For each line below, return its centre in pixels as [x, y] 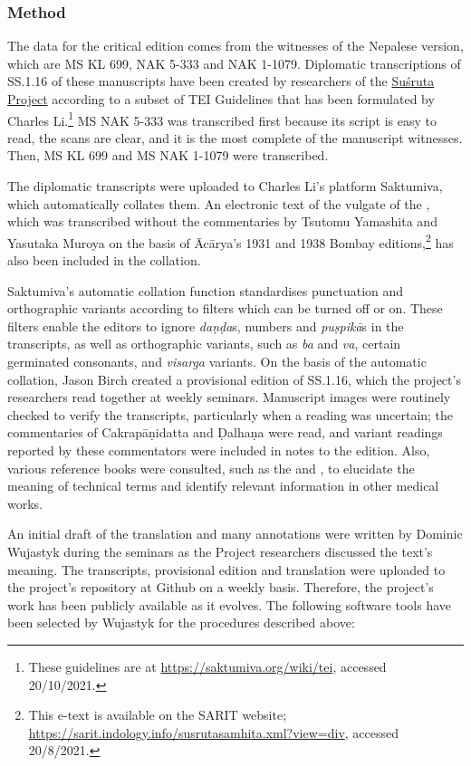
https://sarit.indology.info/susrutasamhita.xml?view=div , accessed [214, 732]
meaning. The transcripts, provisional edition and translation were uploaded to [226, 569]
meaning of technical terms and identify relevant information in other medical [223, 486]
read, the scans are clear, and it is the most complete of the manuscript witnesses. [235, 137]
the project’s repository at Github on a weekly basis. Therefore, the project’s [221, 587]
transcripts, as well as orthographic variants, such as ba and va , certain [204, 344]
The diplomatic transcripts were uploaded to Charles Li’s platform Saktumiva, [225, 186]
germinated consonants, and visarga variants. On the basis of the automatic [217, 362]
